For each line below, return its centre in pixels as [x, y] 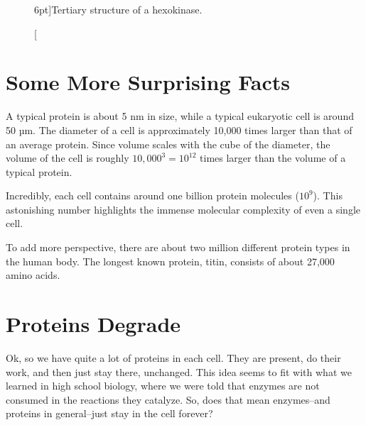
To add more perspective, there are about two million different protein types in [178, 247]
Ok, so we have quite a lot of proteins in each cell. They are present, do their [173, 357]
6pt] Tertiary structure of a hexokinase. [118, 9]
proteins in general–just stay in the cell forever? [109, 413]
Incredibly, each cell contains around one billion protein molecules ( [152, 195]
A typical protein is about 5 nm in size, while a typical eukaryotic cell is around [180, 116]
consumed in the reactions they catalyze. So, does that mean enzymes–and [168, 399]
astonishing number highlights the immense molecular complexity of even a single [183, 209]
